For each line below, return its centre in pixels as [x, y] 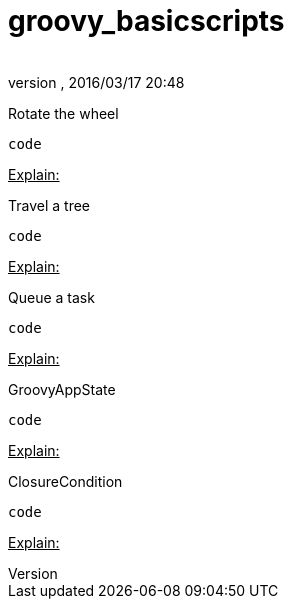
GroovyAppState [62, 389]
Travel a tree [49, 205]
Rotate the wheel [63, 113]
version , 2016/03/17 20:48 [96, 82]
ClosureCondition [65, 481]
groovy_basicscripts [146, 21]
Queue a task [51, 297]
